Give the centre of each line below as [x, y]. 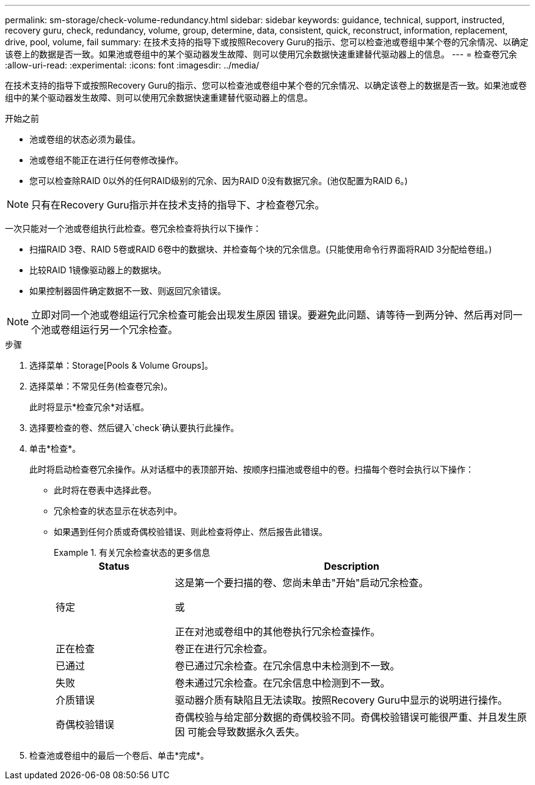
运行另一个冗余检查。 [129, 330]
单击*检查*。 [55, 448]
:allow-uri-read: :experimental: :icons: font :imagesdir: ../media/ [132, 65]
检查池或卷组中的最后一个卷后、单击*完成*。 [119, 755]
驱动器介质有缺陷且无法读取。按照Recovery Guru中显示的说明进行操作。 [341, 700]
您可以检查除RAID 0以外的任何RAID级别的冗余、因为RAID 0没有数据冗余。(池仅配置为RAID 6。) [219, 181]
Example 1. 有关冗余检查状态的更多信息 [132, 552]
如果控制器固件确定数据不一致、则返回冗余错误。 [128, 291]
